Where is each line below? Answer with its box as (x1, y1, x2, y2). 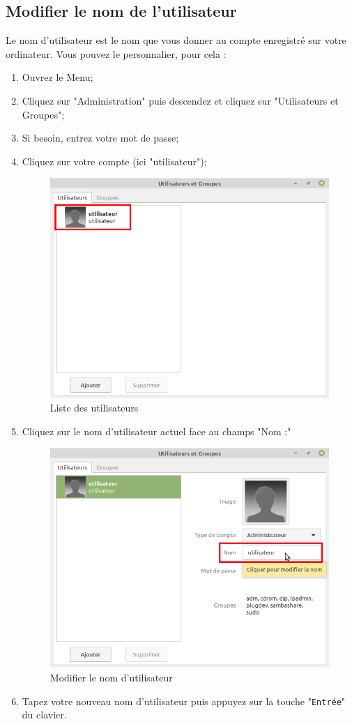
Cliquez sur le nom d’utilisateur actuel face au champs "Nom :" (22, 423, 291, 438)
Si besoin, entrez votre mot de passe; (22, 130, 179, 145)
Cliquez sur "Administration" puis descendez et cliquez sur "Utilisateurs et (22, 93, 339, 107)
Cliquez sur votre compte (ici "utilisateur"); (22, 153, 207, 168)
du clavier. (22, 707, 67, 722)
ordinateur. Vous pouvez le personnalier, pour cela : (6, 46, 227, 61)
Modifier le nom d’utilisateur (49, 670, 173, 685)
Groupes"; (22, 107, 65, 121)
